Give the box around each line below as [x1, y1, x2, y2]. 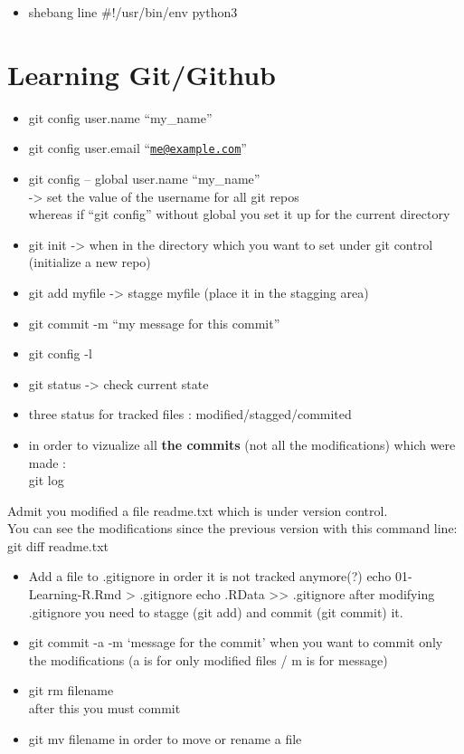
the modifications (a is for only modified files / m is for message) [28, 650, 388, 669]
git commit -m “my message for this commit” [28, 313, 280, 332]
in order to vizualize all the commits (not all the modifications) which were [28, 434, 456, 453]
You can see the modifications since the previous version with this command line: [7, 519, 458, 538]
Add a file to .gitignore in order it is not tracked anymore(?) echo [28, 567, 392, 586]
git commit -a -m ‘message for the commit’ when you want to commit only [28, 633, 443, 652]
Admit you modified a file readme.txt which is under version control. [7, 501, 388, 520]
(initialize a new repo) [28, 253, 151, 272]
